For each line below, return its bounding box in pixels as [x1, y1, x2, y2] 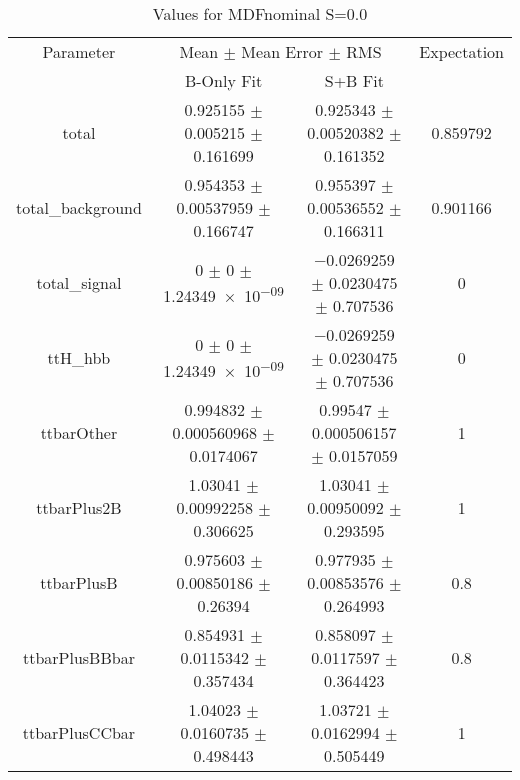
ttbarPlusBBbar [22, 646, 135, 669]
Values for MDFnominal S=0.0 [152, 2, 368, 25]
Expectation [419, 40, 504, 63]
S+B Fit [324, 69, 384, 92]
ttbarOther [40, 421, 118, 444]
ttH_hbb [47, 346, 111, 369]
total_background [16, 196, 142, 219]
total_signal [36, 271, 122, 294]
